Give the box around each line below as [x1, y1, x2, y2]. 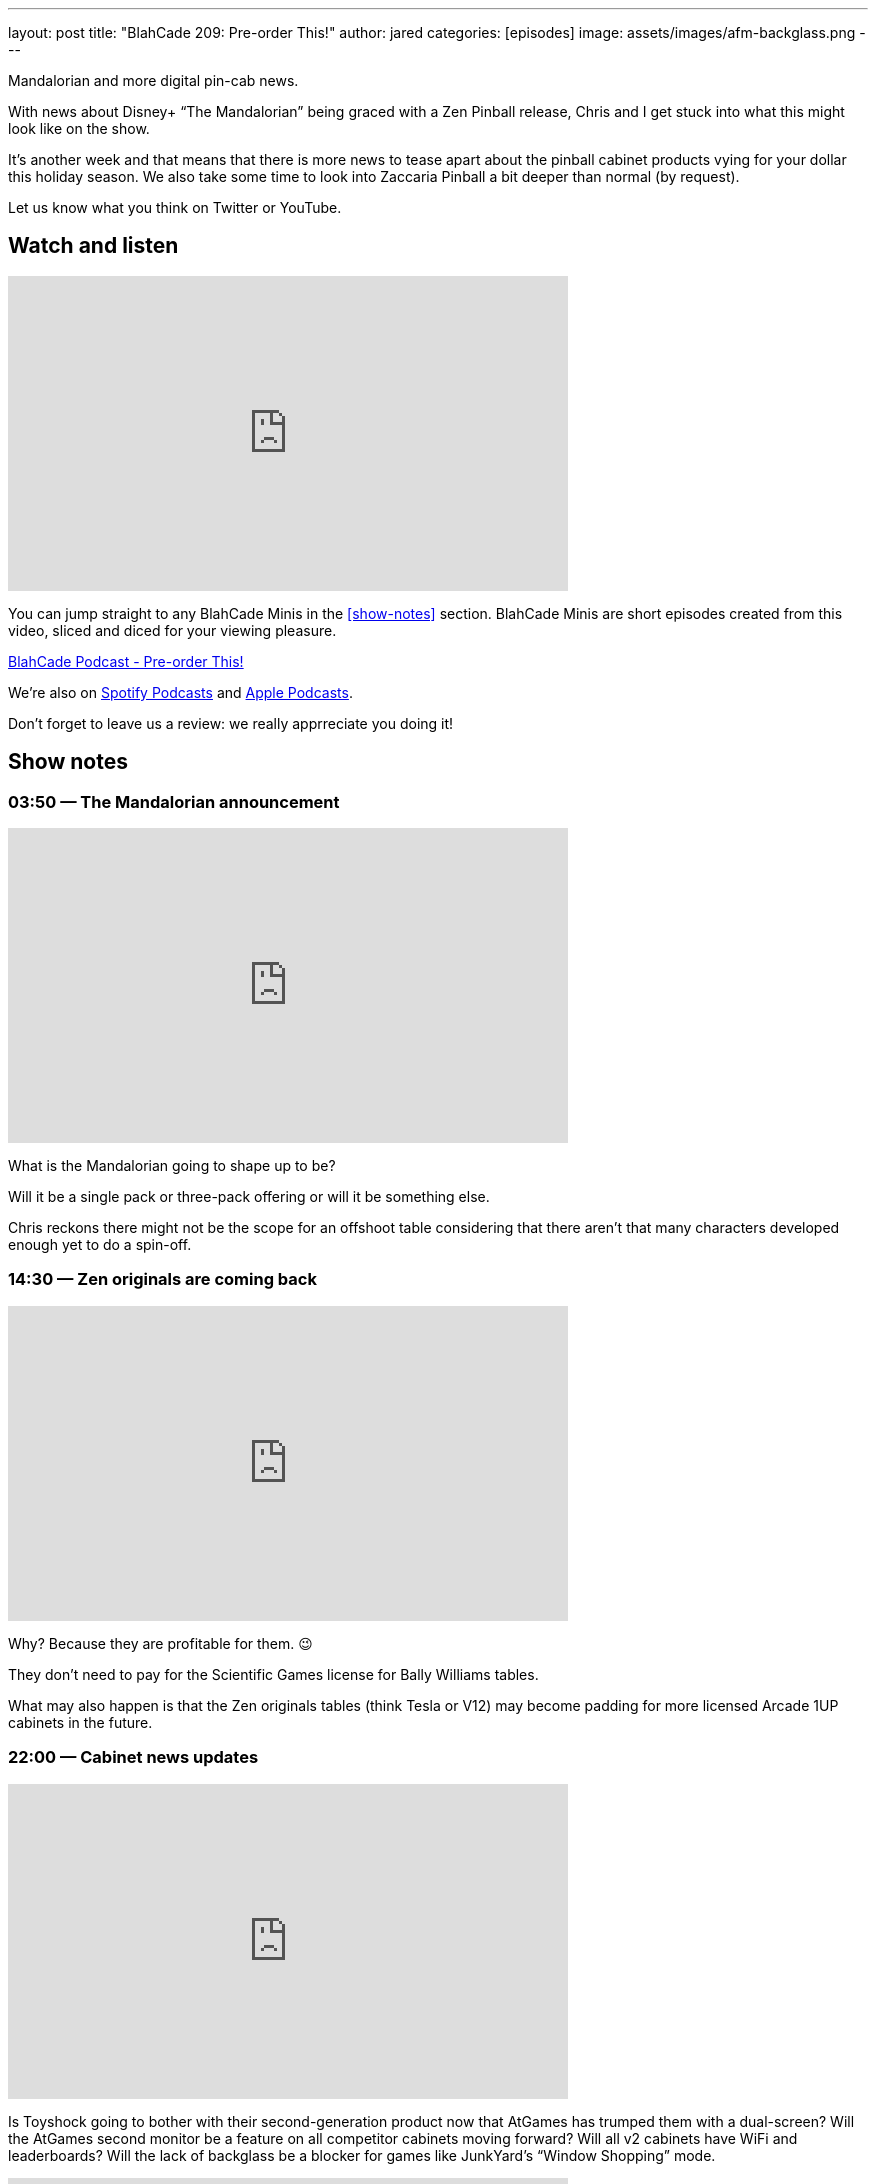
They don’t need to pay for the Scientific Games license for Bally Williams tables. [8, 1665, 539, 1683]
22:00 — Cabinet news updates [8, 1747, 259, 1768]
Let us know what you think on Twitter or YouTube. [8, 199, 342, 216]
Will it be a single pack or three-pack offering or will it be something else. [8, 1188, 490, 1206]
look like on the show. [8, 120, 150, 137]
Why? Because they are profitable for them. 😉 [8, 1634, 313, 1652]
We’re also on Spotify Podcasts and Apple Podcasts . [8, 683, 353, 701]
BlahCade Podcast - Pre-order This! [8, 652, 244, 670]
